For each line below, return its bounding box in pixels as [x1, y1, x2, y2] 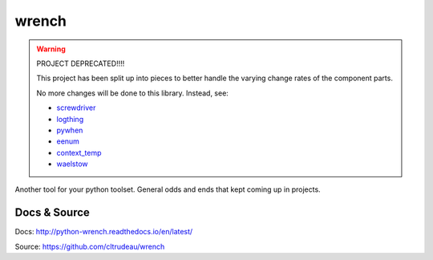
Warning [36, 44, 66, 54]
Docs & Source [14, 205, 90, 220]
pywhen [56, 125, 83, 135]
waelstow [56, 159, 88, 169]
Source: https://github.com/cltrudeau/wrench [14, 242, 165, 251]
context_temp [56, 148, 102, 157]
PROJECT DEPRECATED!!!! [36, 59, 125, 68]
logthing [56, 114, 84, 124]
